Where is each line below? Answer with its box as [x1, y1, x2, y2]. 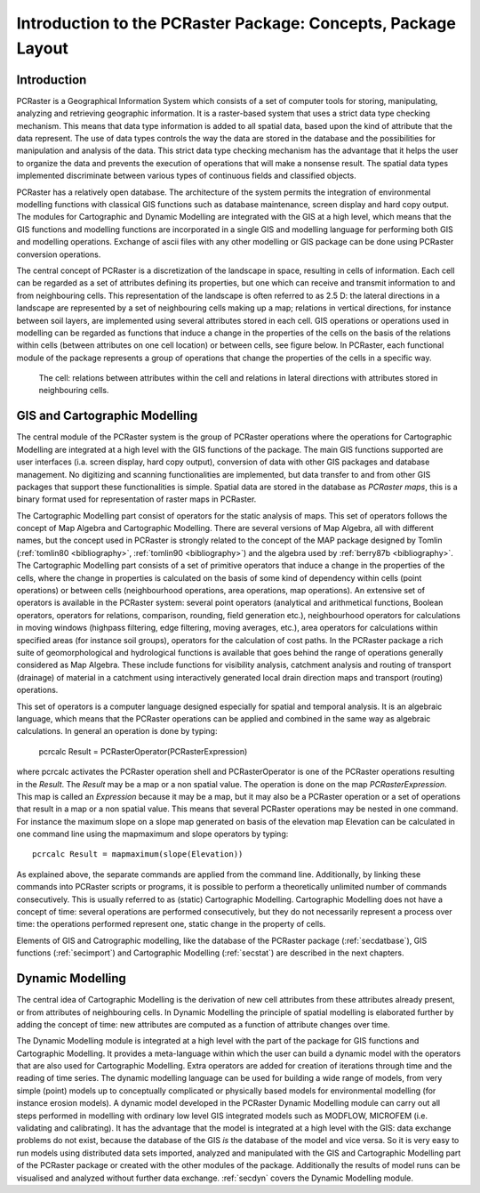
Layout [16, 38, 68, 58]
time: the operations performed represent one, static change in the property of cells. [16, 919, 326, 930]
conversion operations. [16, 249, 101, 260]
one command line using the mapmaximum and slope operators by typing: [16, 828, 289, 840]
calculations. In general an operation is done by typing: [16, 726, 218, 737]
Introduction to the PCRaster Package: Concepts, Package [16, 13, 457, 33]
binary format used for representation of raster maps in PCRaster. [16, 494, 257, 504]
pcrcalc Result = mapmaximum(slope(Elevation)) [32, 850, 244, 859]
